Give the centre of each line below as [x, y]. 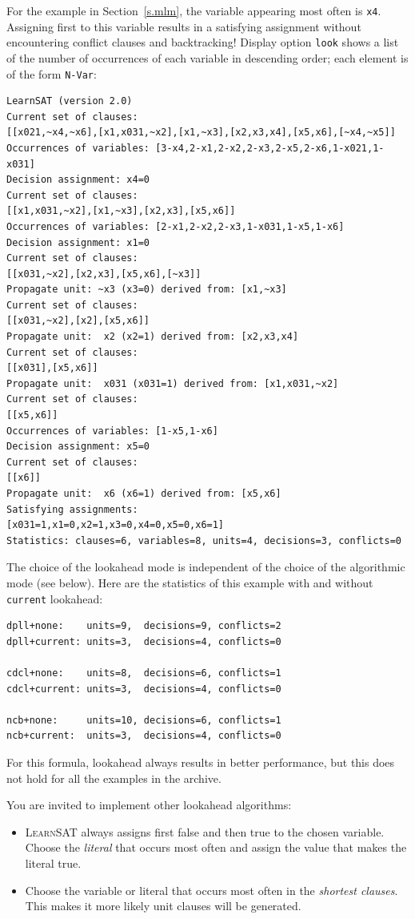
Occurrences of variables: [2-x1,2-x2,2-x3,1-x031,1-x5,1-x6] [176, 226]
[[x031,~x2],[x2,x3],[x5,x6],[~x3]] [104, 274]
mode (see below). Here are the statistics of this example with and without [190, 582]
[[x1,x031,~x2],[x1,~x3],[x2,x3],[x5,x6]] [121, 211]
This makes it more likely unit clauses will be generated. [163, 906]
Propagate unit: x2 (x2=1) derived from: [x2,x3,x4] [153, 337]
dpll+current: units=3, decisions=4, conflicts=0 [144, 641]
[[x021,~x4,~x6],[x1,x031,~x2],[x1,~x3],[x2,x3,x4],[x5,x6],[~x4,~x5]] [201, 133]
